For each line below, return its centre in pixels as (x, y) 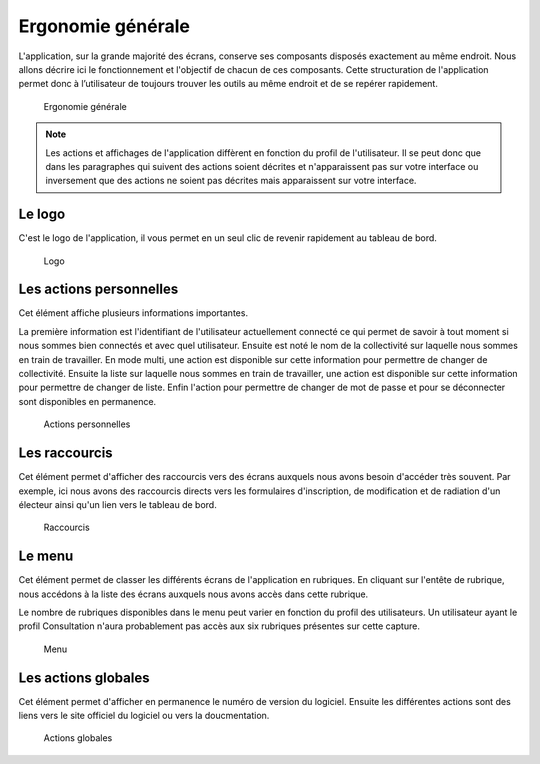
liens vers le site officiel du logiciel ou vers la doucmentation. (144, 716)
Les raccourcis (66, 453)
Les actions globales (84, 677)
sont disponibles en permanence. (87, 401)
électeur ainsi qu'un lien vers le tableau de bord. (117, 504)
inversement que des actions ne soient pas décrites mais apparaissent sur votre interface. (231, 181)
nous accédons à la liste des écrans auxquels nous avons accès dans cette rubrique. (193, 594)
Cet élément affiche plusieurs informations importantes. (133, 313)
